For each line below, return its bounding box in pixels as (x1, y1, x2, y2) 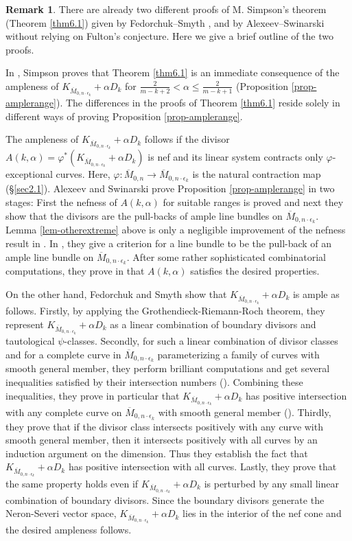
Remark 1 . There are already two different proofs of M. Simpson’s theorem (5, 2, 327, 16)
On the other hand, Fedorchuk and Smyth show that (5, 287, 227, 301)
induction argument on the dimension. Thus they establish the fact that (5, 446, 308, 460)
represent (5, 316, 44, 331)
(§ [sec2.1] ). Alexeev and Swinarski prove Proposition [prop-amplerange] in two (5, 181, 335, 196)
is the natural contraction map (192, 167, 321, 181)
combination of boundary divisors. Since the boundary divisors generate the (5, 492, 325, 507)
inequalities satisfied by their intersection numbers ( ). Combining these (5, 374, 303, 389)
